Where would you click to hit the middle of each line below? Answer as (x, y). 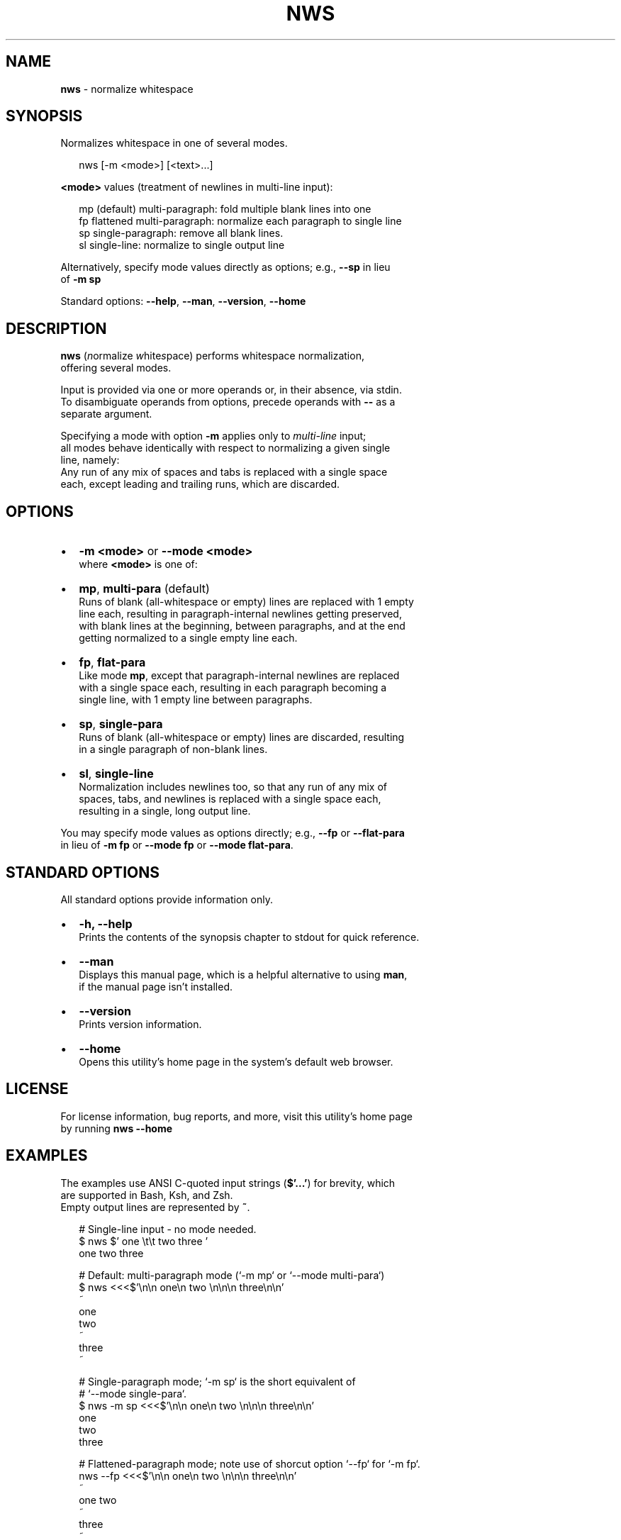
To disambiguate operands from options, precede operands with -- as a (228, 402)
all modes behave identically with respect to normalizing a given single (225, 448)
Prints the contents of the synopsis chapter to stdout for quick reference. (249, 937)
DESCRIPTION (56, 328)
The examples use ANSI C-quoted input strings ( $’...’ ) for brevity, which (228, 1183)
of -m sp (81, 279)
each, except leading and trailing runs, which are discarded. (200, 484)
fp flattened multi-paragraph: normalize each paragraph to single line (240, 221)
